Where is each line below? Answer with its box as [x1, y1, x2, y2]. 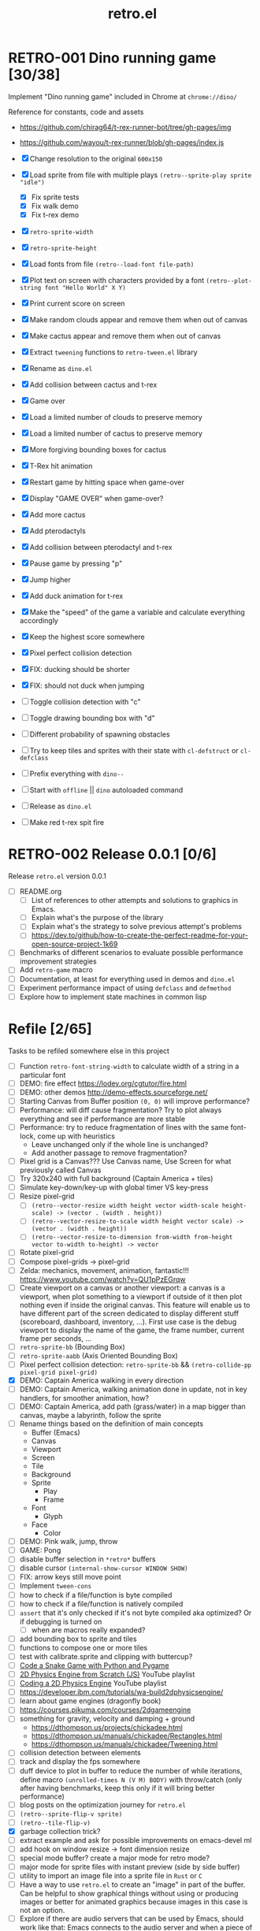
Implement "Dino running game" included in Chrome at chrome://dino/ [8, 91, 238, 101]
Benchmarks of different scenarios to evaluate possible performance [19, 948, 243, 957]
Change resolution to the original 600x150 [29, 154, 163, 163]
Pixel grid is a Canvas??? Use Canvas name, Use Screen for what [19, 1157, 232, 1166]
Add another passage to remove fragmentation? [31, 1148, 188, 1157]
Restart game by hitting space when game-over [29, 477, 185, 487]
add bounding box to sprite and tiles [19, 1634, 137, 1643]
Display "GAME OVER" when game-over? [29, 494, 164, 503]
